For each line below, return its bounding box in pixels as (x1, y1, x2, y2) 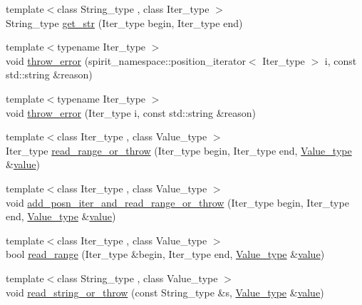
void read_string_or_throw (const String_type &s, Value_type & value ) (6, 284, 324, 299)
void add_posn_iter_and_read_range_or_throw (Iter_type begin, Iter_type (6, 195, 349, 210)
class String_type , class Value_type (57, 270, 218, 285)
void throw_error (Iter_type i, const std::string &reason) (6, 105, 257, 120)
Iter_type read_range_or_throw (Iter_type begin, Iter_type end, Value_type (6, 143, 352, 157)
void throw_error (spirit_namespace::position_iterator (6, 53, 246, 68)
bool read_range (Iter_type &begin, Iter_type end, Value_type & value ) (6, 247, 325, 262)
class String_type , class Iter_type (57, 1, 210, 16)
